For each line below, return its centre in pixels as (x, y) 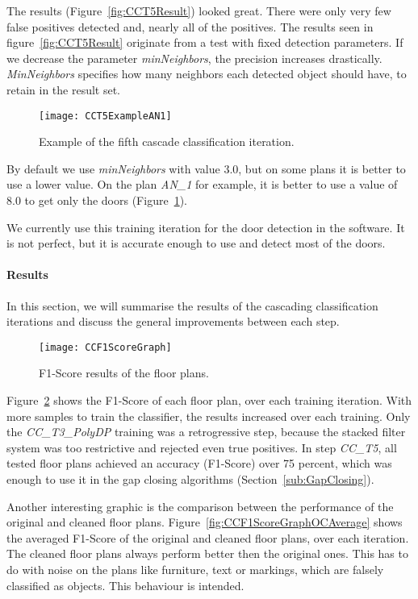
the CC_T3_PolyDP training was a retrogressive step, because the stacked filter (206, 432)
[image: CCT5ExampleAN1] (105, 116)
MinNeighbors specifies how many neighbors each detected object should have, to (207, 74)
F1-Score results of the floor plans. (124, 373)
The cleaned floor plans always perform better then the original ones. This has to (207, 553)
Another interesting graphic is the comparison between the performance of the (200, 506)
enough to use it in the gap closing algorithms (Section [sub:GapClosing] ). (190, 478)
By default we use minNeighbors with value (113, 168)
